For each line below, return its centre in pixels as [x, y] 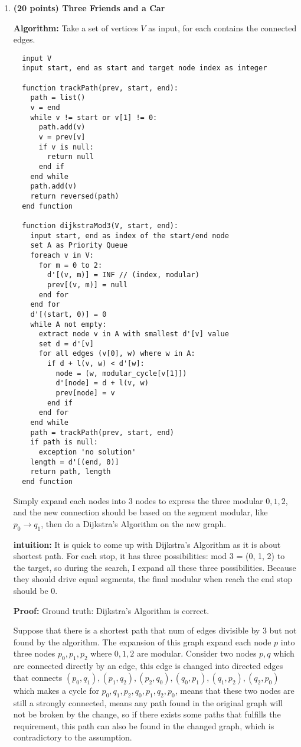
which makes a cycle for [56, 690]
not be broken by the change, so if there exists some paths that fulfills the [147, 714]
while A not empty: [68, 324]
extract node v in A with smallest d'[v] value [134, 334]
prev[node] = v [85, 393]
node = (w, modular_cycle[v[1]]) [121, 373]
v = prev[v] [62, 137]
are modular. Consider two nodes [197, 653]
